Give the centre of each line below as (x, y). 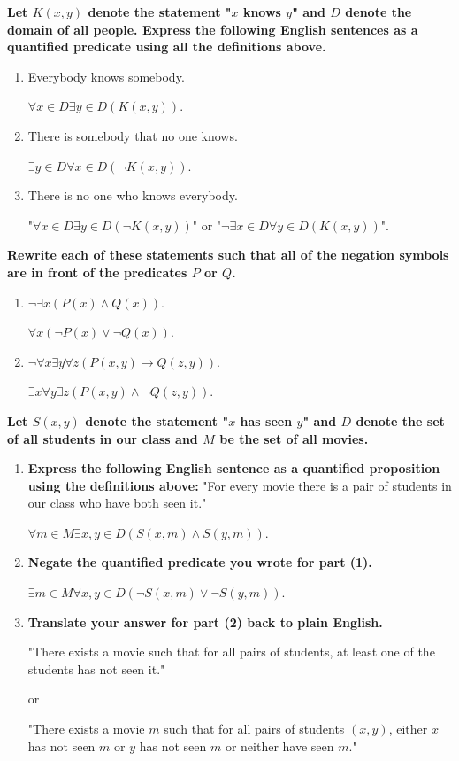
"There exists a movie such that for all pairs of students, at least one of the (231, 652)
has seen (266, 420)
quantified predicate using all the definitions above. (167, 47)
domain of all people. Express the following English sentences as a (213, 29)
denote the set (400, 420)
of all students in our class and (103, 438)
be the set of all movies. (294, 438)
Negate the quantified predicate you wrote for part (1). (200, 562)
